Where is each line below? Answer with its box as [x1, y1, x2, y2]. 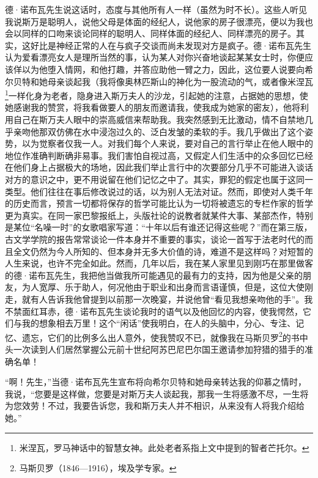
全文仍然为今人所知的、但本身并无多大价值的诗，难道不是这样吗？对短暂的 [13, 245, 313, 257]
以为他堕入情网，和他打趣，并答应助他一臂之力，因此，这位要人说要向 [21, 62, 305, 75]
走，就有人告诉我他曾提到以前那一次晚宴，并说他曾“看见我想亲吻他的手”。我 [5, 292, 313, 305]
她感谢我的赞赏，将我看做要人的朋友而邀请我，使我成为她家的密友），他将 [5, 101, 300, 114]
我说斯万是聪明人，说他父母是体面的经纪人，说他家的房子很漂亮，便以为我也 [5, 15, 313, 28]
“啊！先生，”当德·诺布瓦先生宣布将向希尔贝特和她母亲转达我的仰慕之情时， [5, 375, 307, 388]
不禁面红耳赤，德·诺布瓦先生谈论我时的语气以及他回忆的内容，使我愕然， [5, 304, 303, 317]
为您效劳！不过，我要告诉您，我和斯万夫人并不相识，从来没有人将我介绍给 [5, 399, 305, 412]
